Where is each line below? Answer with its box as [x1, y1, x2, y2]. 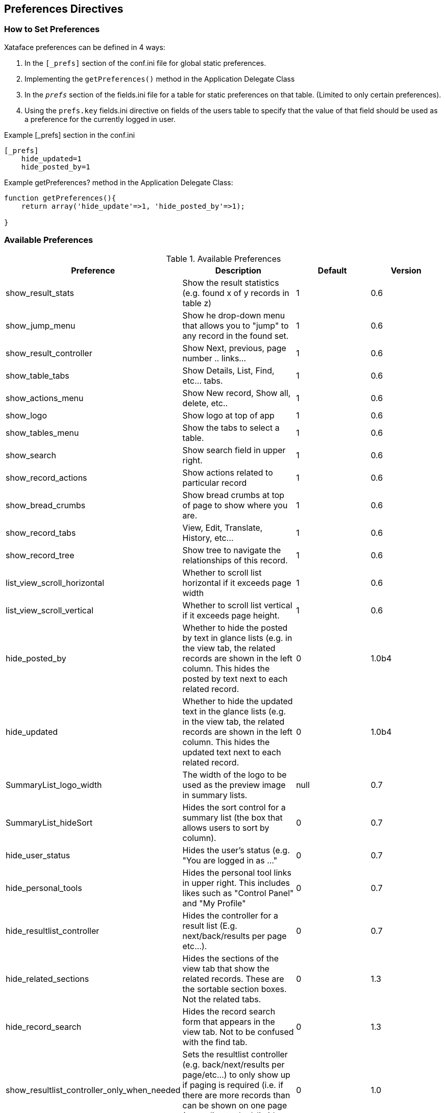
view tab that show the [182, 963, 269, 974]
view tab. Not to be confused [182, 1026, 294, 1037]
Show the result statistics [182, 277, 279, 288]
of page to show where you [182, 500, 288, 510]
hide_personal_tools [6, 882, 82, 893]
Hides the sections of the [182, 953, 279, 963]
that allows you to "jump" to [182, 320, 289, 331]
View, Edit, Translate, [182, 522, 263, 533]
